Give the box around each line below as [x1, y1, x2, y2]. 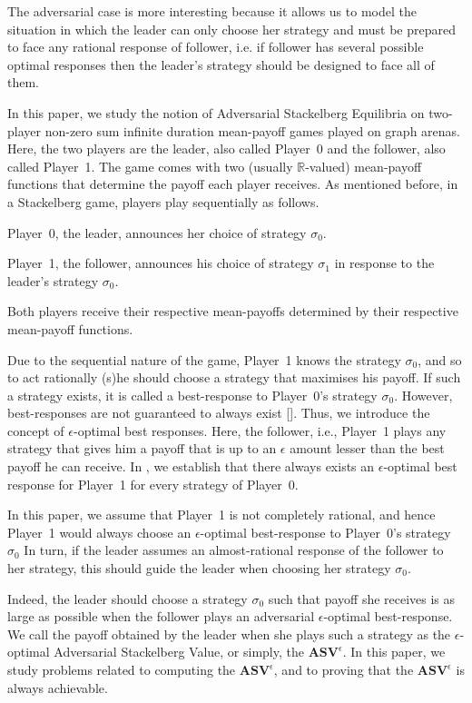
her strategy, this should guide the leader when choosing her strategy [7, 559, 391, 578]
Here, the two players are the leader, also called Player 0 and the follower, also [7, 139, 446, 158]
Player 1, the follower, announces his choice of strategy [7, 253, 314, 272]
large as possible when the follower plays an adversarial [7, 607, 315, 626]
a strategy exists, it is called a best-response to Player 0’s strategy [7, 385, 378, 404]
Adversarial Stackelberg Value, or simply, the [54, 642, 304, 661]
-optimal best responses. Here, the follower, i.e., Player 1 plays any [73, 421, 447, 440]
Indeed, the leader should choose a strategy [7, 589, 248, 608]
